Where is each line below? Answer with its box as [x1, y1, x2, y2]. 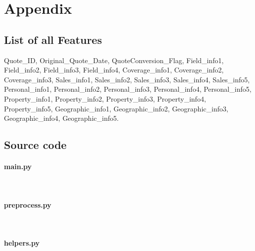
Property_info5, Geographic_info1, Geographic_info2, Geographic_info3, [4, 103, 228, 113]
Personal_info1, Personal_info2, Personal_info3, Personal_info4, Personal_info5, [4, 84, 252, 94]
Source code [4, 137, 67, 152]
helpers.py [4, 237, 40, 248]
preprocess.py [4, 199, 51, 210]
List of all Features [4, 32, 102, 47]
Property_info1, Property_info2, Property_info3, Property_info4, [4, 93, 206, 104]
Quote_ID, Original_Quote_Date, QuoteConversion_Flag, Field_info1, [4, 55, 224, 65]
